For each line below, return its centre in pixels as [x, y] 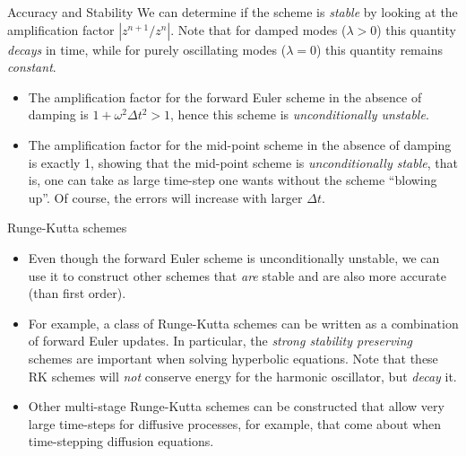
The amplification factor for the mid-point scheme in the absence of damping [240, 144]
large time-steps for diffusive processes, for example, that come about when [235, 423]
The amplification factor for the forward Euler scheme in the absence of [225, 96]
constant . [32, 67]
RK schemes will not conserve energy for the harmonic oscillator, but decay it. [242, 376]
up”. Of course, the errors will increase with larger [165, 197]
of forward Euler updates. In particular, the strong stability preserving [220, 341]
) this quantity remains [379, 49]
